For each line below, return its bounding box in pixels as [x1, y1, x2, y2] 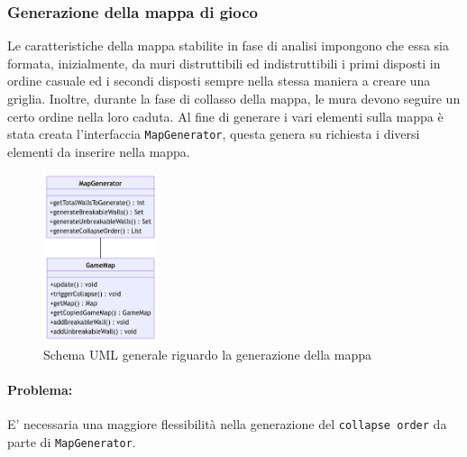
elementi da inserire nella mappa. [7, 142, 190, 160]
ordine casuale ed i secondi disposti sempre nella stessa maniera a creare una [7, 71, 431, 90]
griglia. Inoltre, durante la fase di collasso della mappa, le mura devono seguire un [7, 89, 461, 107]
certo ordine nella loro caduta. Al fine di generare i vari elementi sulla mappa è [7, 106, 444, 125]
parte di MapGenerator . [7, 432, 136, 451]
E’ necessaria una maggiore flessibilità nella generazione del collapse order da [7, 414, 447, 433]
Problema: [7, 379, 73, 398]
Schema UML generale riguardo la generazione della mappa [43, 344, 371, 363]
